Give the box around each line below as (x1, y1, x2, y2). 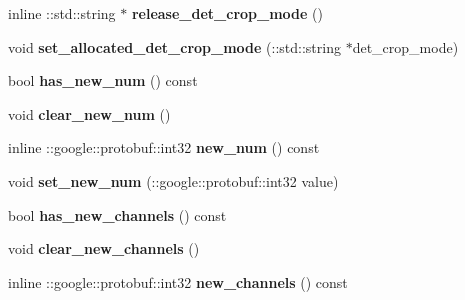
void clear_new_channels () (8, 238, 200, 259)
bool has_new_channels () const (8, 204, 227, 225)
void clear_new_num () (8, 103, 171, 124)
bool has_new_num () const (8, 70, 198, 91)
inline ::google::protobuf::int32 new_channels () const (8, 271, 348, 292)
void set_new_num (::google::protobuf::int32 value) (8, 170, 339, 191)
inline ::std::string (8, 3, 116, 23)
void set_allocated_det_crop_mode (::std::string (8, 36, 341, 57)
